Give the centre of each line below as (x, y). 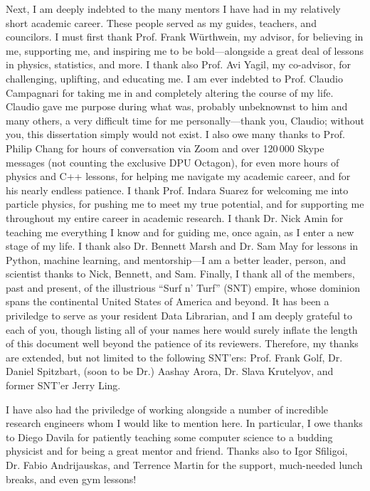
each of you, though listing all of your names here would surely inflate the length (182, 329)
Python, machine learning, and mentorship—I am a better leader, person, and (176, 259)
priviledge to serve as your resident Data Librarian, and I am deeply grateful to (179, 316)
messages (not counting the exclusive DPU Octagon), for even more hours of (173, 162)
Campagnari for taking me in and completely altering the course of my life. (170, 92)
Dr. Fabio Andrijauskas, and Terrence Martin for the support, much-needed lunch (184, 465)
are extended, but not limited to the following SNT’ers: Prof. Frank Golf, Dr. (174, 357)
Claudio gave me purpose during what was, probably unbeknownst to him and (177, 106)
